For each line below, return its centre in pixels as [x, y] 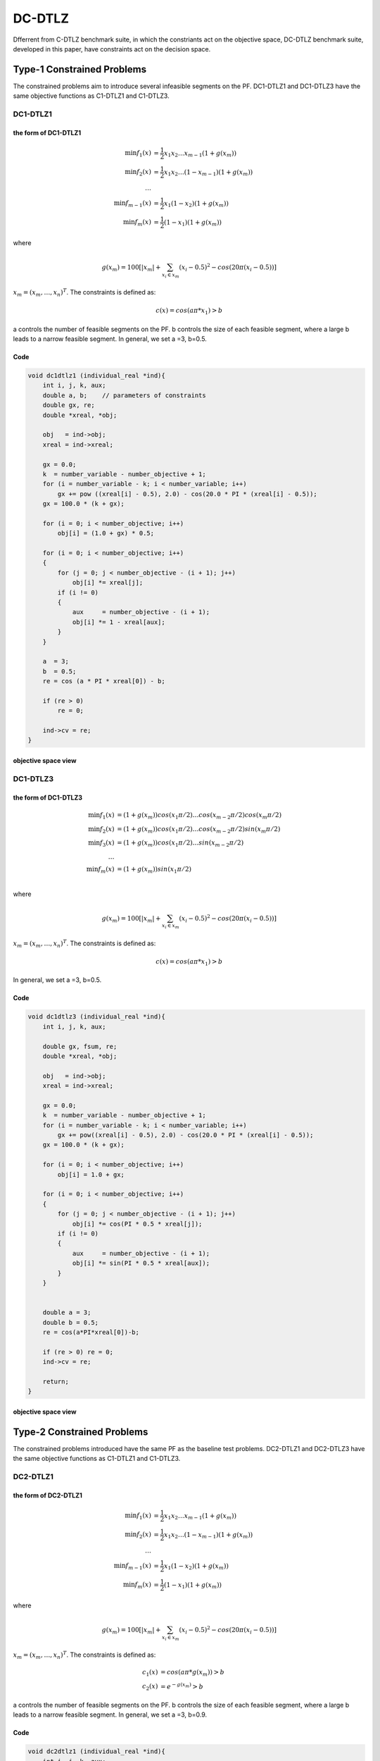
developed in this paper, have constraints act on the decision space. [112, 49]
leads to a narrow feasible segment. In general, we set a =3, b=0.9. [110, 1715]
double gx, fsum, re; [80, 1046]
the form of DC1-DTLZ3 [48, 797]
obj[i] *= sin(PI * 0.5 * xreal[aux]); [141, 1263]
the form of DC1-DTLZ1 [47, 132]
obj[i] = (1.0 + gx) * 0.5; [106, 533]
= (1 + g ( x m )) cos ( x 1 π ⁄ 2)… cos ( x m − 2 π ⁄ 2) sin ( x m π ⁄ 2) [199, 830]
